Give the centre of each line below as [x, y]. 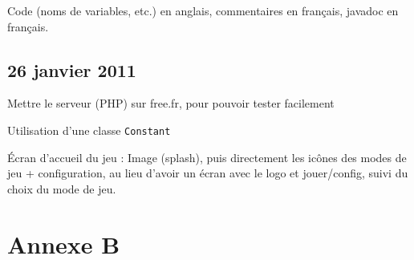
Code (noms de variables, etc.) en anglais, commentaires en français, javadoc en [203, 10]
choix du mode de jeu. [62, 188]
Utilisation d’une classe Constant [89, 130]
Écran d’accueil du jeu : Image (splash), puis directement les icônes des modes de [207, 157]
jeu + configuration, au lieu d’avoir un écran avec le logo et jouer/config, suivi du [208, 173]
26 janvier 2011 [72, 69]
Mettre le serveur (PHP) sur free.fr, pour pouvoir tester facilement [171, 103]
